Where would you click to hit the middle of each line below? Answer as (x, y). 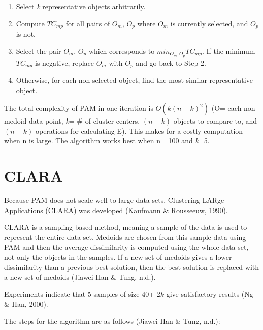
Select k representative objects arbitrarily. (81, 6)
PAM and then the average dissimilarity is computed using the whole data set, (126, 247)
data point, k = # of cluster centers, (84, 121)
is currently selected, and (209, 23)
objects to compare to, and (215, 121)
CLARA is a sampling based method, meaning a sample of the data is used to (126, 227)
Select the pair (39, 51)
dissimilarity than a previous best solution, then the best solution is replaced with (132, 267)
